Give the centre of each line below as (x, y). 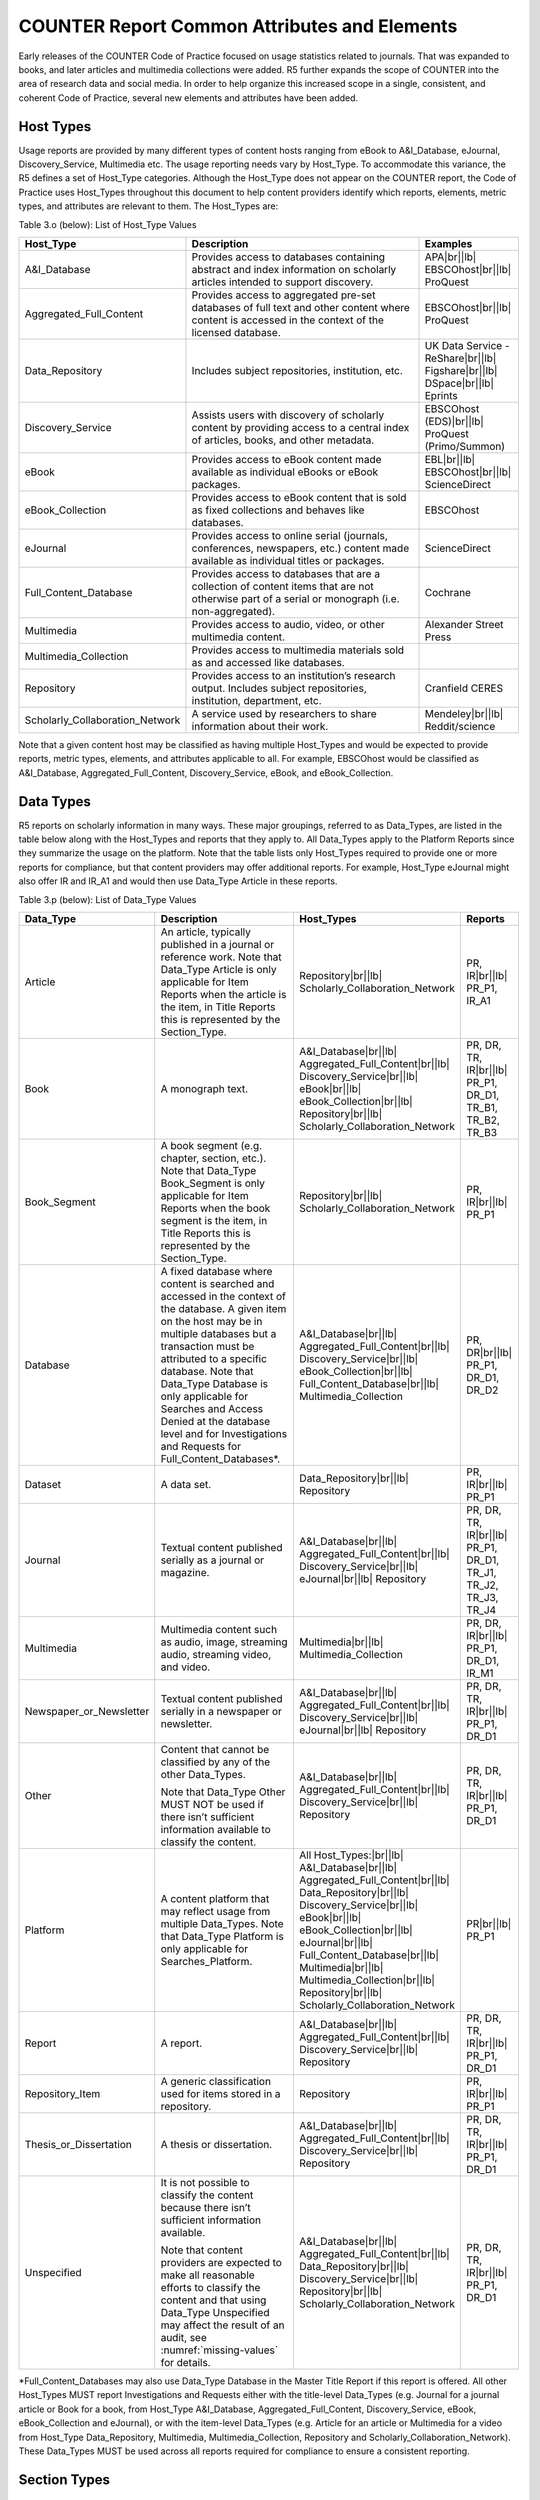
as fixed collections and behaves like (278, 510)
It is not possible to (205, 2182)
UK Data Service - (467, 345)
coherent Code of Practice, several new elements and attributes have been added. (188, 97)
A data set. (186, 1484)
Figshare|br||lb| (461, 370)
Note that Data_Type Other (223, 1792)
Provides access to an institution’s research (293, 675)
